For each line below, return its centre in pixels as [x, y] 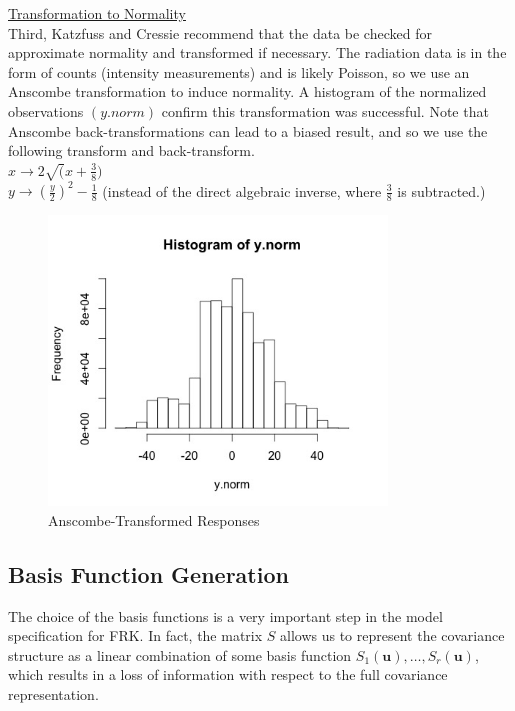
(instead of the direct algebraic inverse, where [242, 190]
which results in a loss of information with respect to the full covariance [228, 674]
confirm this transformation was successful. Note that [325, 110]
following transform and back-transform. [131, 150]
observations [46, 110]
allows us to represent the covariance [392, 635]
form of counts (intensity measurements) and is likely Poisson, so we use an [239, 71]
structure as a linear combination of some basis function [180, 654]
